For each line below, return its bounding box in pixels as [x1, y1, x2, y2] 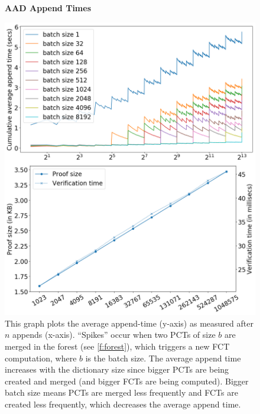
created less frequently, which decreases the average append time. [5, 397, 241, 410]
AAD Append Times [5, 2, 91, 14]
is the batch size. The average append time [85, 351, 241, 364]
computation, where [5, 351, 77, 364]
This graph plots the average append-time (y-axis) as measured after [5, 317, 253, 329]
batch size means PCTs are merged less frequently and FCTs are [5, 386, 238, 399]
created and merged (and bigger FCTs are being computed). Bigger [5, 374, 249, 387]
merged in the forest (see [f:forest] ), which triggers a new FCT [5, 340, 230, 352]
